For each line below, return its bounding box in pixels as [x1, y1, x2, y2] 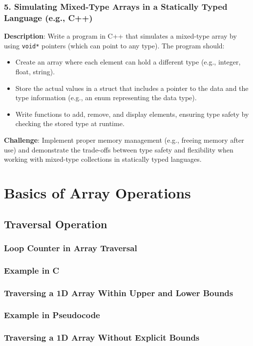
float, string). [15, 66, 55, 76]
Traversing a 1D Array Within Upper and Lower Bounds [4, 286, 233, 299]
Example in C [4, 264, 60, 276]
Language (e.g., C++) [4, 11, 93, 23]
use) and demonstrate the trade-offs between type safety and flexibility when [4, 144, 233, 154]
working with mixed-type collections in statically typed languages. [4, 154, 202, 164]
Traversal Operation [4, 216, 107, 231]
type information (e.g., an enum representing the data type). [15, 92, 197, 103]
